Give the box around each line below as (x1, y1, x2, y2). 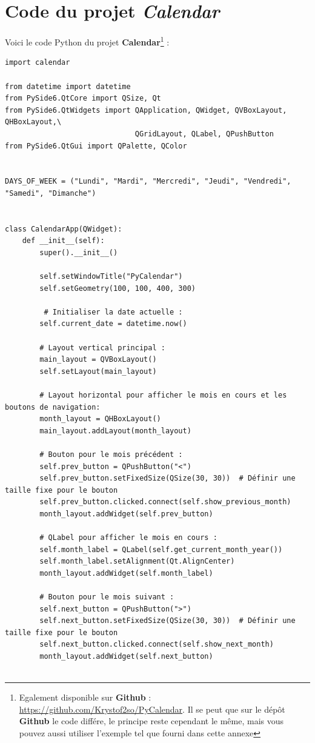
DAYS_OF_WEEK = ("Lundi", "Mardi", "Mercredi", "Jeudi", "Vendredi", (5, 177, 291, 186)
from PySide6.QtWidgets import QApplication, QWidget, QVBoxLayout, (5, 105, 287, 115)
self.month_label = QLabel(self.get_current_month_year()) (39, 545, 283, 554)
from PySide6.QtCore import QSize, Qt (5, 94, 161, 103)
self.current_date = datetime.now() (39, 319, 187, 328)
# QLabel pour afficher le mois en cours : (39, 533, 217, 542)
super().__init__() (39, 248, 118, 257)
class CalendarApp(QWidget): (5, 224, 122, 233)
